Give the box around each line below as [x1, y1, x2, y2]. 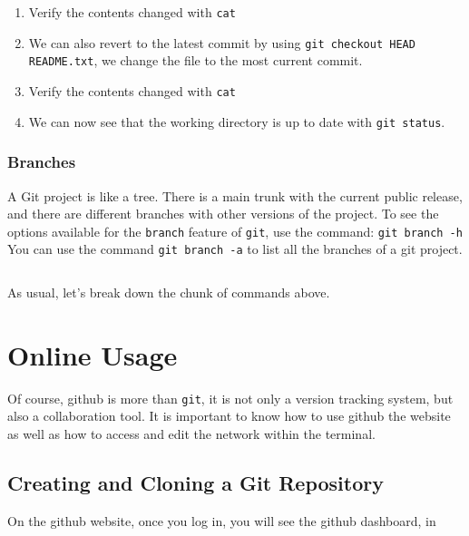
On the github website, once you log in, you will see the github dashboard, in [7, 511, 436, 530]
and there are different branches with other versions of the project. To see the [7, 204, 439, 223]
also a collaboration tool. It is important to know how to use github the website [7, 406, 451, 425]
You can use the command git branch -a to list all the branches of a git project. [7, 239, 463, 258]
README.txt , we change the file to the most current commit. [28, 51, 363, 70]
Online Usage [7, 336, 178, 373]
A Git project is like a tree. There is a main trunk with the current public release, [7, 186, 463, 205]
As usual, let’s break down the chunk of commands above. [7, 283, 330, 301]
